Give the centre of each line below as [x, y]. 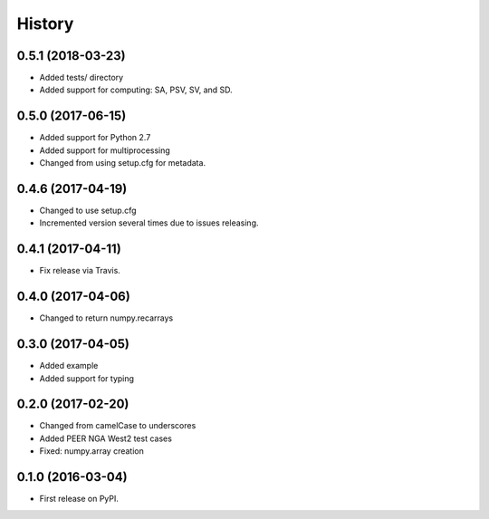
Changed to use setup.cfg [88, 211]
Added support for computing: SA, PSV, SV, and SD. [136, 90]
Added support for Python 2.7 [95, 138]
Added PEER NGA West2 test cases [105, 438]
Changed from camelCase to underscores [118, 426]
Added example [69, 366]
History [45, 24]
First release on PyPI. [79, 499]
